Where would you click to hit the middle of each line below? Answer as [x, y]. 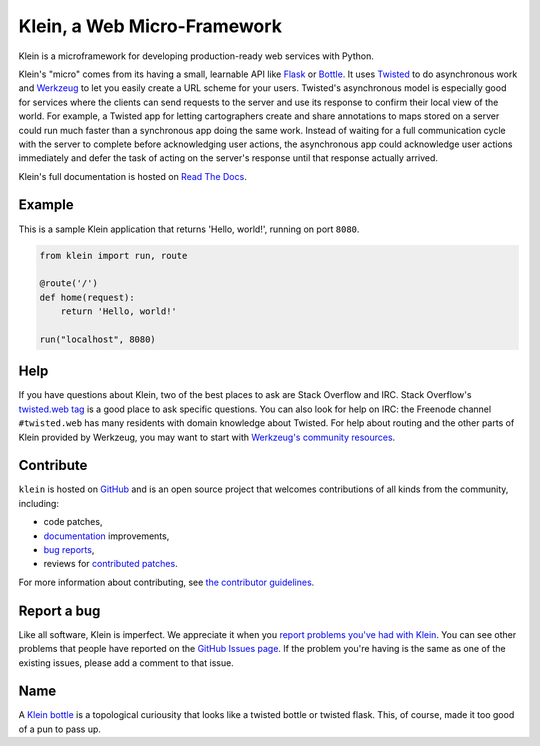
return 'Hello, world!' [118, 311]
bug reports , [69, 550]
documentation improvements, [106, 536]
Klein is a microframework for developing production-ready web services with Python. [196, 56]
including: [39, 503]
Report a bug [59, 610]
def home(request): [87, 297]
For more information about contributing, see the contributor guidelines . [166, 582]
